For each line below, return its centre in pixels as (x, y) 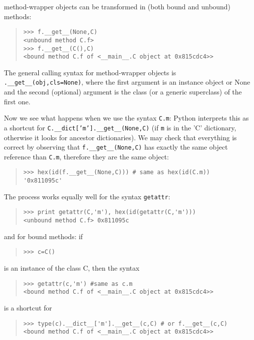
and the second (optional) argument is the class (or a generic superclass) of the (123, 92)
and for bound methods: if (43, 236)
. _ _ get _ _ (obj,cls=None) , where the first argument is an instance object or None (127, 82)
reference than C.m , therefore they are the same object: (86, 156)
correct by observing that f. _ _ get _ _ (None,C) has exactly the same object (116, 147)
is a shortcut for (28, 307)
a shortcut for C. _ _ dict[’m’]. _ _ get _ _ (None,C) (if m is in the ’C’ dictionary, (120, 127)
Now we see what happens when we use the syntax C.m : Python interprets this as (127, 118)
